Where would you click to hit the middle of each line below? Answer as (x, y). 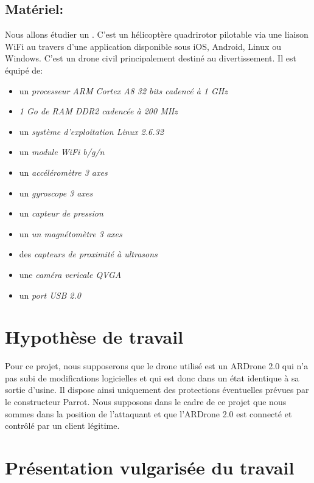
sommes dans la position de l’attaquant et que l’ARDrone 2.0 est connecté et (148, 413)
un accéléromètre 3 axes (63, 172)
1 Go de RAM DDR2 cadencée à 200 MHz (98, 111)
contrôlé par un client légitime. (62, 426)
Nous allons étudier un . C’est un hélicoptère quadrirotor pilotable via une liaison (157, 34)
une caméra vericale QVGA (70, 274)
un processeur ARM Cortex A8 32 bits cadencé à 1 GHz (124, 90)
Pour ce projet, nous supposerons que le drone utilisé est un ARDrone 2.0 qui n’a (157, 366)
